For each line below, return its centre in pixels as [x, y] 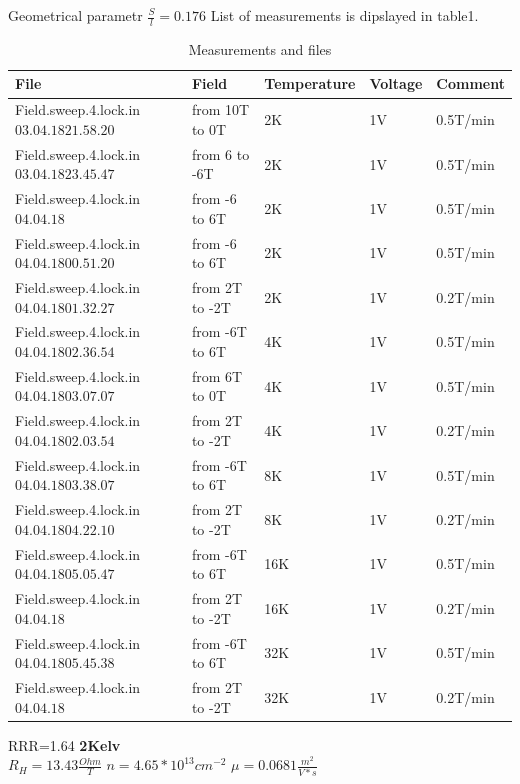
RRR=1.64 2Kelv [64, 744]
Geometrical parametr [75, 15]
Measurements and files [260, 48]
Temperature [310, 83]
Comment [470, 83]
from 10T [220, 109]
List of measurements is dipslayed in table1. [344, 15]
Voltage [396, 83]
